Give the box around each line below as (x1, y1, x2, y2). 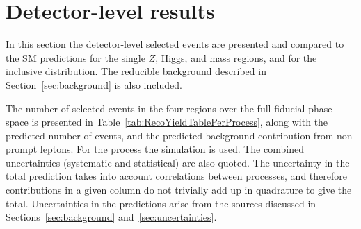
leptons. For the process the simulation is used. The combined (40, 142, 304, 156)
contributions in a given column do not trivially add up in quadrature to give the (6, 183, 352, 197)
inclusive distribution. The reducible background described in (6, 64, 266, 78)
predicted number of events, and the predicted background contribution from (6, 128, 334, 142)
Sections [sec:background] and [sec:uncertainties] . (6, 210, 217, 224)
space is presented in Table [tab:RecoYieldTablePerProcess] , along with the (6, 114, 328, 129)
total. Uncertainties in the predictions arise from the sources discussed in (6, 196, 316, 210)
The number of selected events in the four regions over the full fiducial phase (6, 101, 332, 115)
